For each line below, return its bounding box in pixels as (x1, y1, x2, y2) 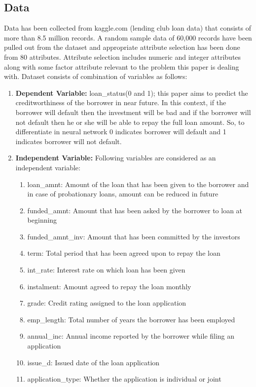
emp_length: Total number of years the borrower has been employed (27, 314, 235, 324)
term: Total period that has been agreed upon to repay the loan (27, 248, 220, 258)
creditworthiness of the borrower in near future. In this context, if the (15, 97, 226, 108)
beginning (27, 215, 57, 225)
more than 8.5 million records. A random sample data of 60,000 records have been (4, 32, 252, 42)
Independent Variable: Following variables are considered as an (15, 153, 216, 163)
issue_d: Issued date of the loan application (27, 357, 160, 367)
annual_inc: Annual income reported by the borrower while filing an (27, 331, 235, 341)
